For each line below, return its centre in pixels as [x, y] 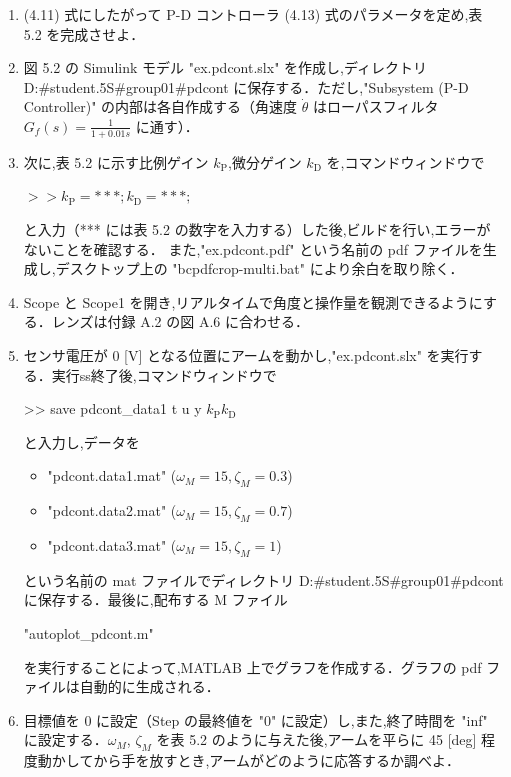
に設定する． [65, 739]
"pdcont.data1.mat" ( [112, 475]
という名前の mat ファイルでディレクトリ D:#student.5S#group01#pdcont [263, 579]
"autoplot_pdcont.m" [88, 632]
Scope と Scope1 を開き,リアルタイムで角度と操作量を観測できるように [253, 301]
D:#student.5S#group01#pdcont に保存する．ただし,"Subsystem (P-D [246, 86]
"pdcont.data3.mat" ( [112, 544]
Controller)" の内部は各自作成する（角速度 [160, 106]
